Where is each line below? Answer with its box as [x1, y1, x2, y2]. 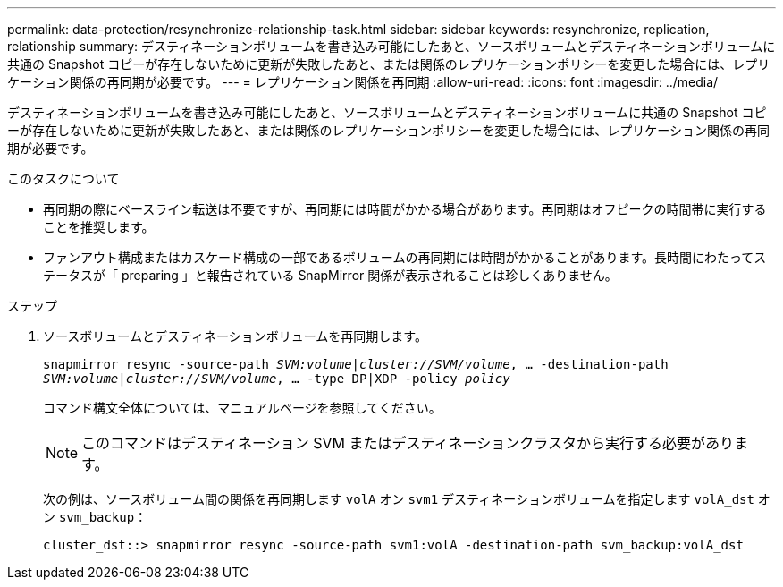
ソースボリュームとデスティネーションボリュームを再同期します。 [43, 328, 427, 344]
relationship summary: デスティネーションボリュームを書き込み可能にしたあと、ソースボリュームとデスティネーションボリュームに [7, 38, 776, 54]
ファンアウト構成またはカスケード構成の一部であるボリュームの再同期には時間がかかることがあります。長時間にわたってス [43, 250, 767, 265]
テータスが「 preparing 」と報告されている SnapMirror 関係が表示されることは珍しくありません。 [43, 268, 618, 283]
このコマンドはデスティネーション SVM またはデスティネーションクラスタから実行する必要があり [81, 434, 734, 452]
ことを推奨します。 [43, 219, 155, 234]
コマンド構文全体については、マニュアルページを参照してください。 [43, 400, 442, 415]
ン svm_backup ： [43, 509, 147, 524]
